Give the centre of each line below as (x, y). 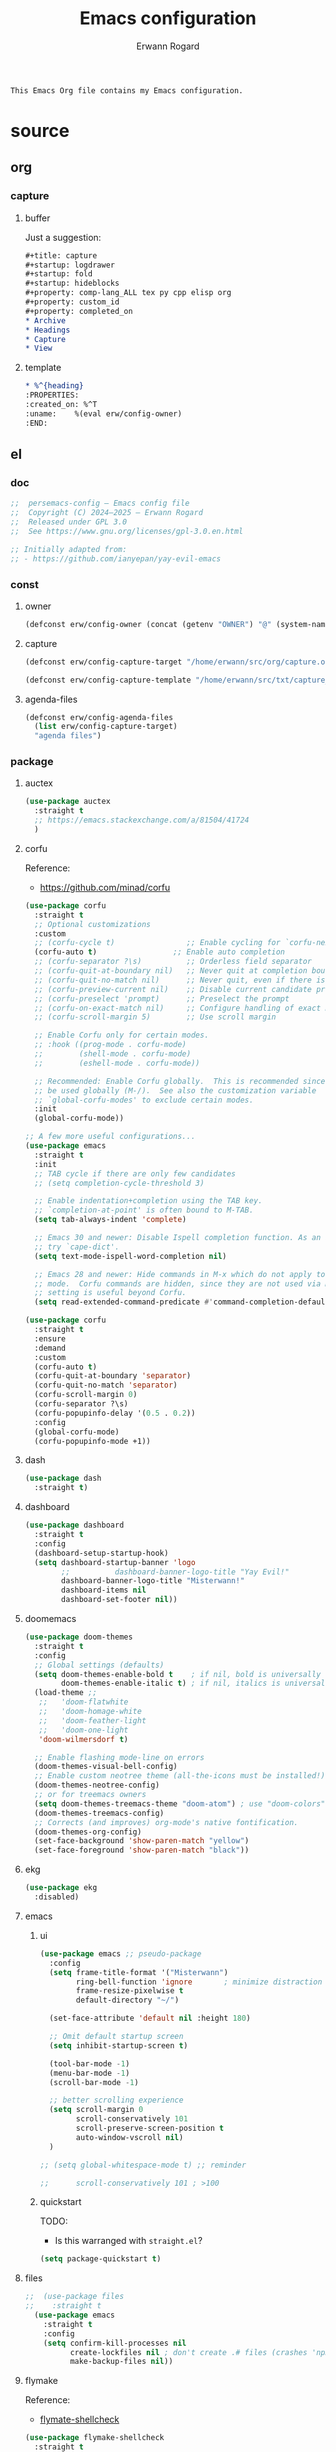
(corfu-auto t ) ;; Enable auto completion (160, 952)
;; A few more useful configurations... (110, 1137)
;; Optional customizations (93, 924)
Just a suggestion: (63, 237)
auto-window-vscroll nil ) (129, 2137)
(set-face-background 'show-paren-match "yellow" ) (142, 1841)
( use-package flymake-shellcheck (94, 2438)
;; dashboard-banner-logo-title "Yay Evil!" (175, 1572)
